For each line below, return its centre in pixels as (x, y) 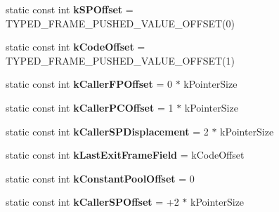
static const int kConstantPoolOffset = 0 (100, 178)
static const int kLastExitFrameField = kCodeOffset (125, 155)
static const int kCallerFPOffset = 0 (89, 84)
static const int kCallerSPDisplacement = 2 (107, 131)
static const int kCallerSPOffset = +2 (92, 202)
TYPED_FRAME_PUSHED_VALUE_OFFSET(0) (120, 23)
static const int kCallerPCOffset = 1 (90, 107)
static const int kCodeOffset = (76, 47)
